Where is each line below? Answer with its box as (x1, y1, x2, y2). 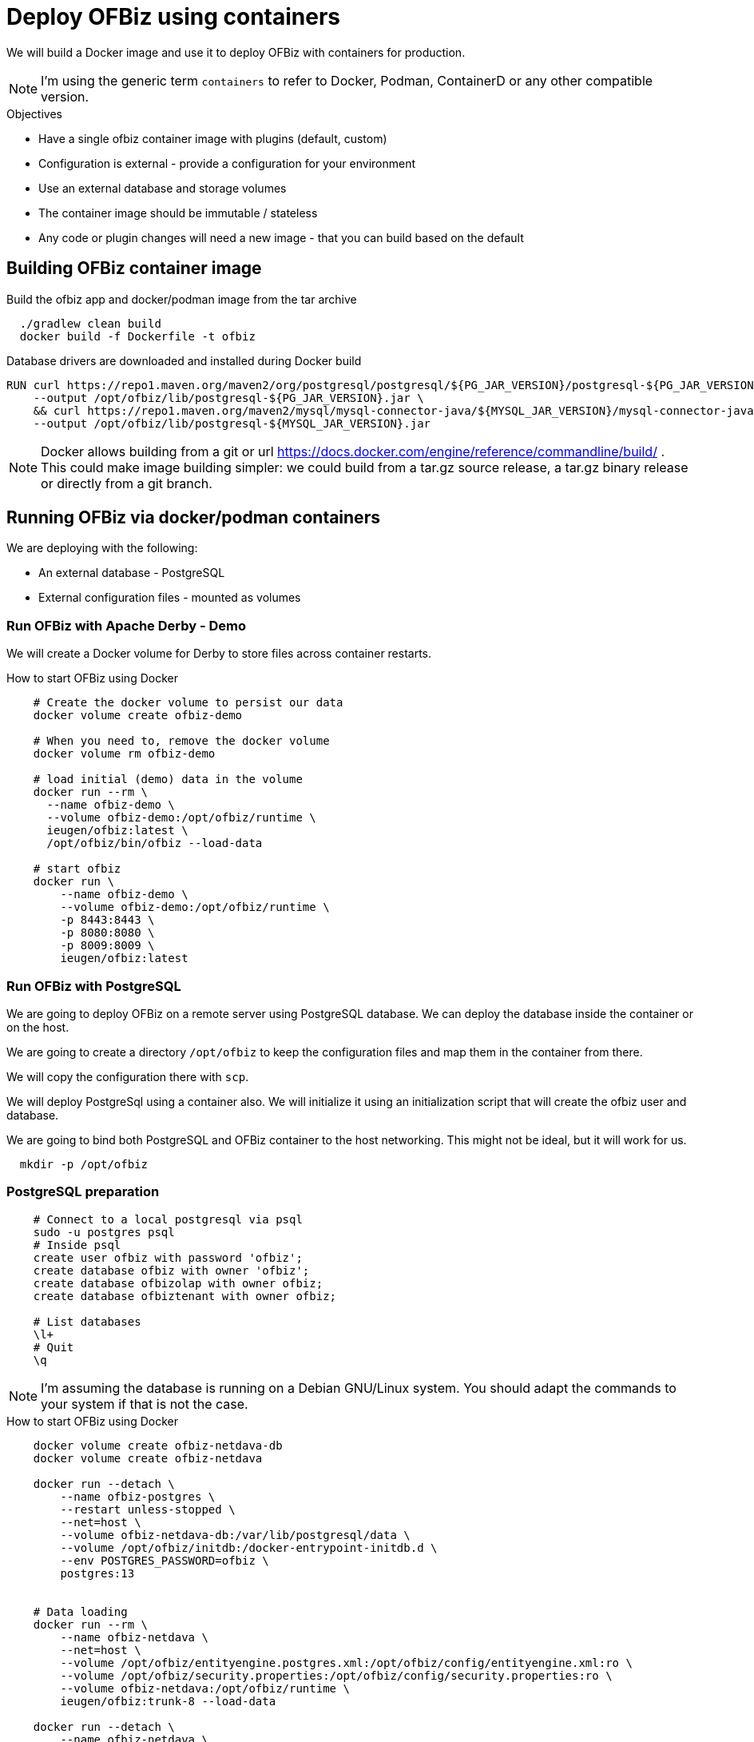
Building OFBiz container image (6, 258, 262, 279)
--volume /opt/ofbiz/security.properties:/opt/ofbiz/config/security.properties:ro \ (60, 1668, 613, 1682)
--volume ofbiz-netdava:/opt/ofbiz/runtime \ (60, 1681, 350, 1695)
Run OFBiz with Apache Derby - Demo (6, 617, 247, 634)
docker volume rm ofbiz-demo (33, 747, 216, 761)
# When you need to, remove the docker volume (33, 734, 330, 748)
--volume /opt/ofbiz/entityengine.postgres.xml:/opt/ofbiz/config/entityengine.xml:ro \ (60, 1656, 633, 1669)
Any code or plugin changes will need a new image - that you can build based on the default (38, 230, 524, 245)
